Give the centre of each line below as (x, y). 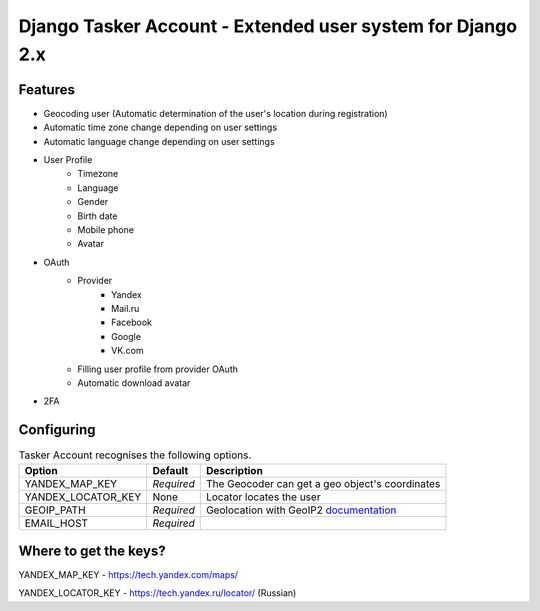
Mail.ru (125, 308)
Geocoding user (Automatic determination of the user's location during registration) (216, 113)
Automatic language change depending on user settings (159, 141)
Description (234, 470)
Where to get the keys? (92, 550)
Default (170, 470)
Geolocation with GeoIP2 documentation (301, 510)
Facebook (131, 322)
